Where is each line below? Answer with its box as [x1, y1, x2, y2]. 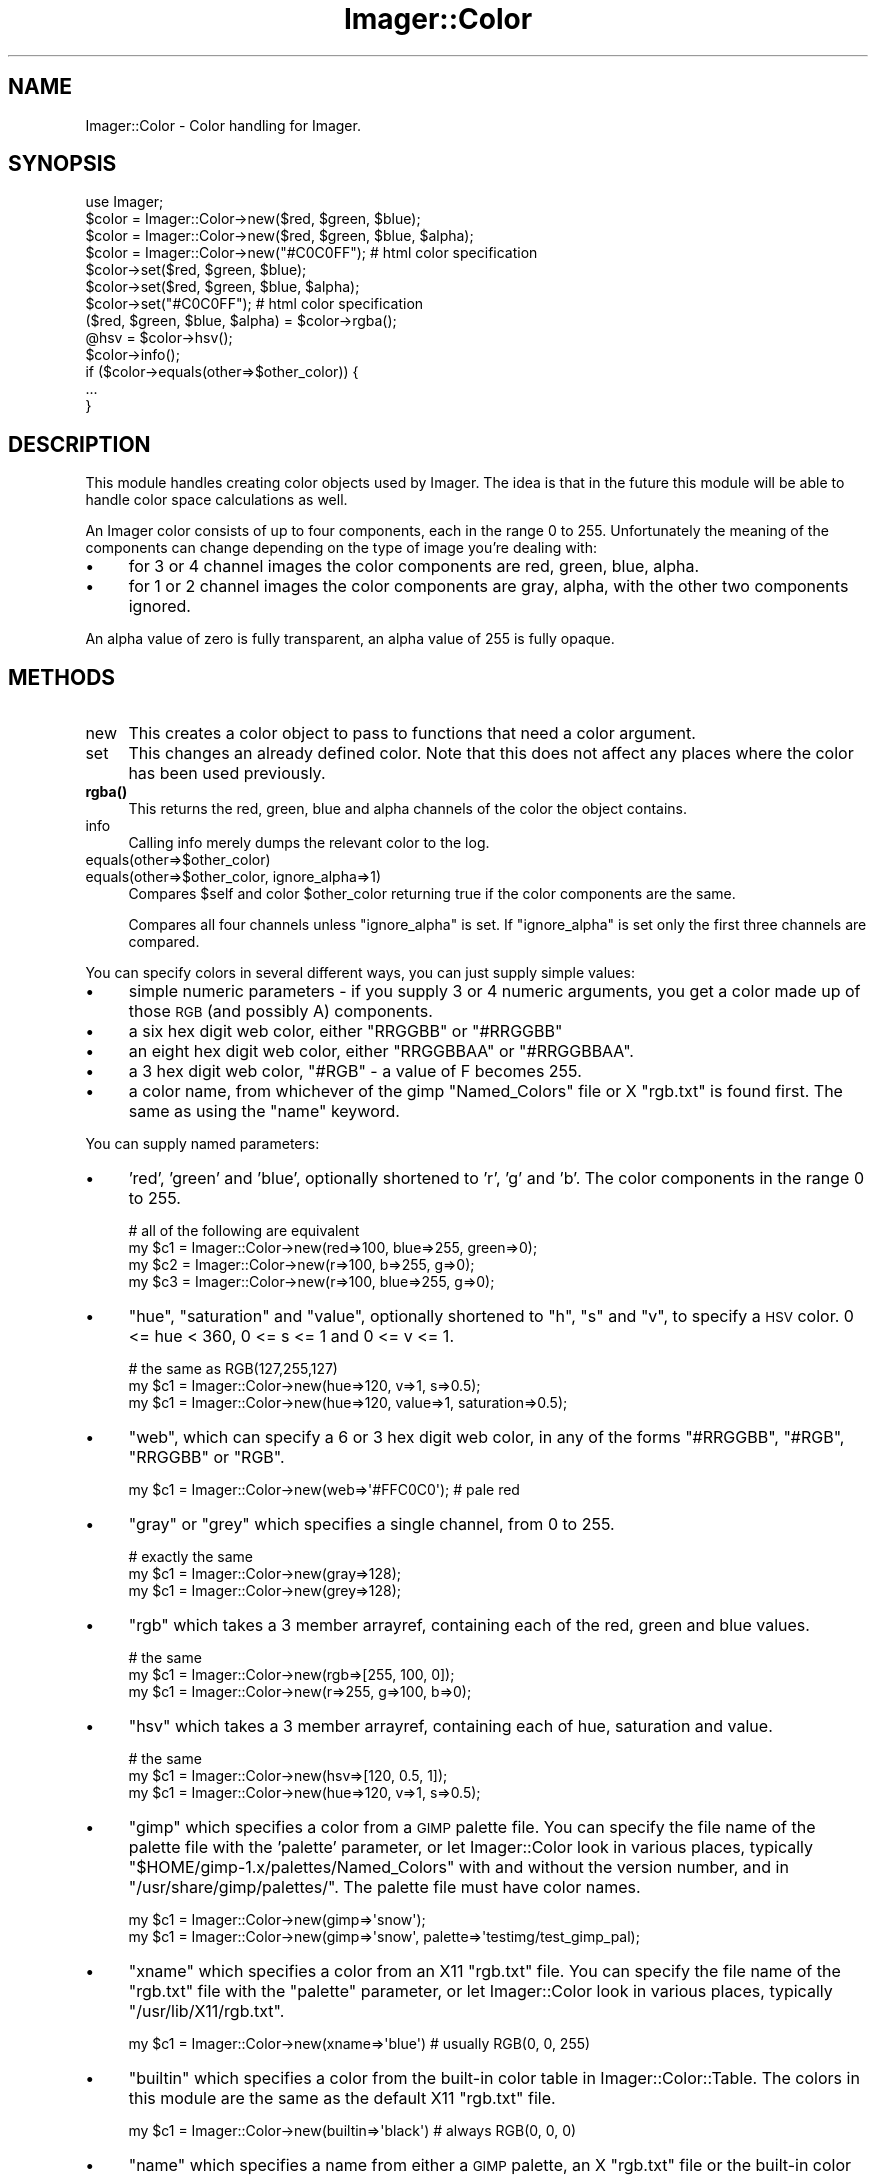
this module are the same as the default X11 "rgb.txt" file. [128, 2088, 556, 2109]
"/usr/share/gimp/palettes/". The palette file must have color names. [128, 1877, 641, 1898]
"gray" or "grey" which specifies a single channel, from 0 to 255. [128, 1514, 615, 1535]
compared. [128, 933, 200, 951]
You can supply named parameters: [85, 1135, 320, 1153]
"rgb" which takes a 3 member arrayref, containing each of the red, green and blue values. [128, 1615, 810, 1636]
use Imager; [85, 193, 164, 211]
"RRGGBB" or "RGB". [128, 1447, 285, 1468]
